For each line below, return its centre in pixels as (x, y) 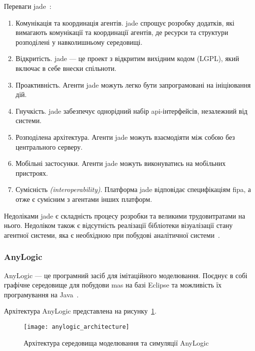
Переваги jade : (28, 6)
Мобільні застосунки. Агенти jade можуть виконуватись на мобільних (121, 163)
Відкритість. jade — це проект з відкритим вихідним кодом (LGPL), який (127, 58)
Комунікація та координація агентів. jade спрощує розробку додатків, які (125, 22)
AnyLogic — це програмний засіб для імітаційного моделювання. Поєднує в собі (126, 275)
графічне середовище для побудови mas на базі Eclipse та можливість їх (113, 285)
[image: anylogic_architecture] (77, 327)
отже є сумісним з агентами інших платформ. (84, 199)
